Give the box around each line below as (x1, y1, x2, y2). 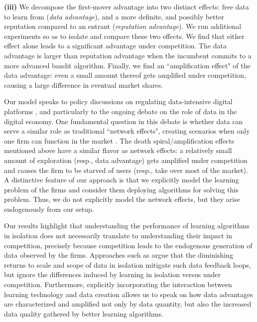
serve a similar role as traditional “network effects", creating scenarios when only (4, 126, 250, 136)
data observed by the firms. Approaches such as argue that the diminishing (4, 250, 233, 260)
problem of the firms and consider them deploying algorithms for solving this (4, 184, 239, 194)
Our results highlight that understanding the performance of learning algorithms (4, 220, 250, 231)
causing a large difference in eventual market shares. (4, 79, 163, 90)
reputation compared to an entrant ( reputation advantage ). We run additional (4, 21, 242, 31)
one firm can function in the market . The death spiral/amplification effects (4, 135, 235, 146)
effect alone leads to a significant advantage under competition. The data (4, 40, 227, 51)
